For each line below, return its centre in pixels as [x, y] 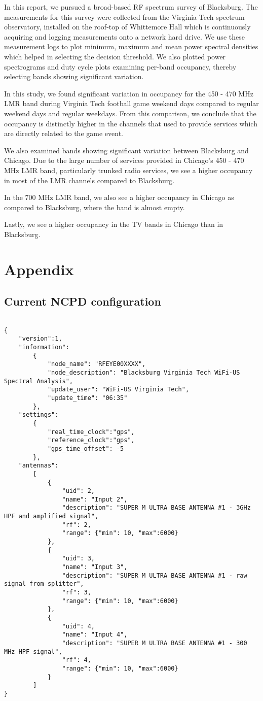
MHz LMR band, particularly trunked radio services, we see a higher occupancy [128, 170]
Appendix [39, 269]
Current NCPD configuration [83, 301]
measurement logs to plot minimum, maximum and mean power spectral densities [131, 46]
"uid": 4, [78, 626]
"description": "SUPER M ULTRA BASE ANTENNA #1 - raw [155, 575]
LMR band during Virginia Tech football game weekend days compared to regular [131, 103]
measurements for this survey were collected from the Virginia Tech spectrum [124, 16]
